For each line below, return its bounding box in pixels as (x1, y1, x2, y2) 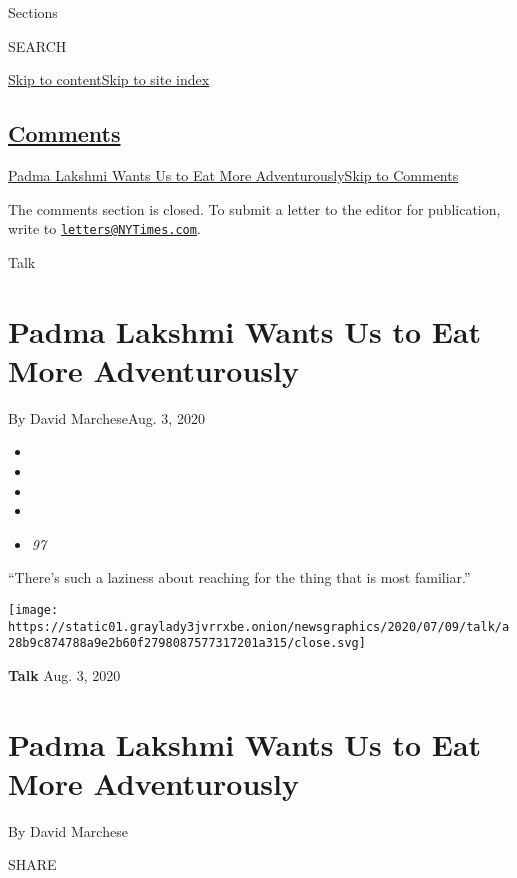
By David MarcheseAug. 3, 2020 (8, 407, 205, 428)
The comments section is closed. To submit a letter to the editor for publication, (8, 198, 501, 219)
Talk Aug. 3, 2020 (8, 664, 121, 685)
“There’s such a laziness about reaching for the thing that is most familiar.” (8, 567, 471, 588)
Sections (8, 2, 58, 22)
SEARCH (8, 35, 67, 56)
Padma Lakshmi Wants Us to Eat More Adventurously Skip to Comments (8, 164, 459, 185)
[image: (8, 602, 59, 617)
